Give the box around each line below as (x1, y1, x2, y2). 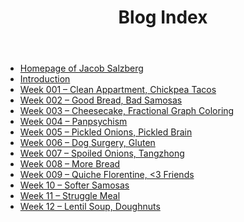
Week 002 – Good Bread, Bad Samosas (19, 94, 183, 106)
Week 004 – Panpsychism (19, 116, 128, 128)
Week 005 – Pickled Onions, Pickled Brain (19, 126, 193, 138)
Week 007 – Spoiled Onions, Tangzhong (19, 147, 185, 160)
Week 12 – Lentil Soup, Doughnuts (19, 201, 161, 213)
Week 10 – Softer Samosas (19, 179, 130, 191)
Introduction (19, 73, 71, 85)
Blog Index (118, 6, 208, 29)
